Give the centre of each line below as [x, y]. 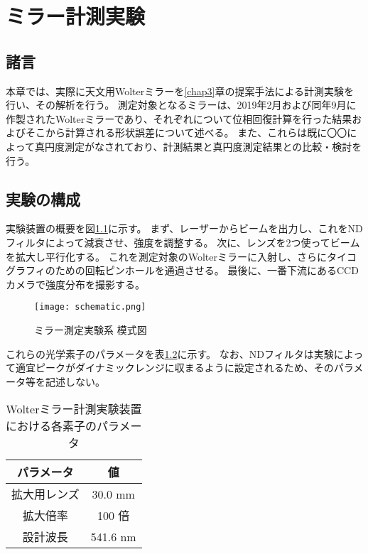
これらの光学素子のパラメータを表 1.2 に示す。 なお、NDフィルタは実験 [170, 353]
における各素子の [52, 426]
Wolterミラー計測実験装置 [74, 409]
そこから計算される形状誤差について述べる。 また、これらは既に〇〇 [186, 132]
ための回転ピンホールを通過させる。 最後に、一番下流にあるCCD [207, 270]
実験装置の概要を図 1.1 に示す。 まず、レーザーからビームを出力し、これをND [184, 228]
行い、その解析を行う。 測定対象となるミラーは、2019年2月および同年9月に [181, 105]
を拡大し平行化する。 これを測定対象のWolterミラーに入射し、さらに [166, 256]
